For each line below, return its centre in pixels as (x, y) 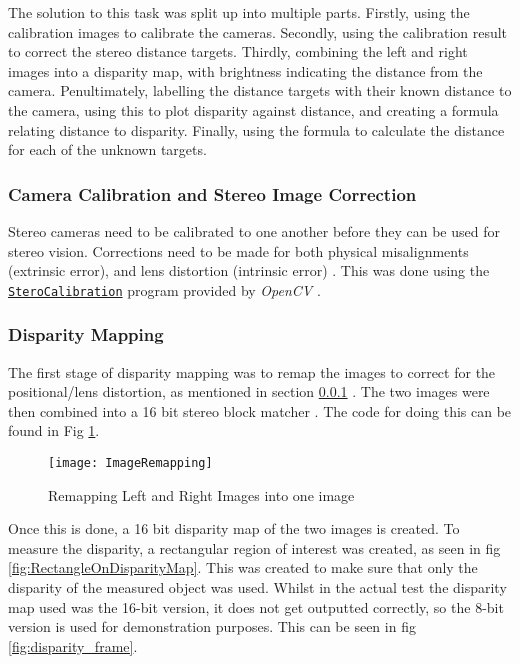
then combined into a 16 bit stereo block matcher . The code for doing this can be (260, 410)
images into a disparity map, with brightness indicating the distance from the (245, 70)
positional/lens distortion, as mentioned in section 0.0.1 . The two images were (249, 391)
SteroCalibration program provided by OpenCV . (164, 289)
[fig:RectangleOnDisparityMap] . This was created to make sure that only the (243, 567)
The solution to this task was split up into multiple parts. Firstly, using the (239, 12)
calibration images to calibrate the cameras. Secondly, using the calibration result (258, 31)
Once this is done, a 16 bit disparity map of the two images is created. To (234, 528)
